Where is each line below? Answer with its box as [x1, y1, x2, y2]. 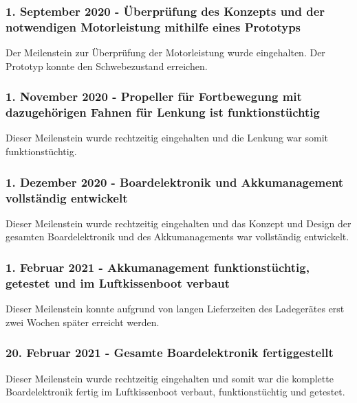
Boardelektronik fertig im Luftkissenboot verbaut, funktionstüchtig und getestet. [6, 384, 345, 399]
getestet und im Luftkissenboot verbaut [6, 274, 230, 291]
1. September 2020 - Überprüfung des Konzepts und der [6, 2, 325, 19]
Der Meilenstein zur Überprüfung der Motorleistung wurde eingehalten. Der [6, 45, 325, 60]
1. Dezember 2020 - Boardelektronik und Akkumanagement [6, 173, 344, 190]
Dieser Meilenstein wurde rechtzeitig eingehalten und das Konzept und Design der [6, 216, 351, 230]
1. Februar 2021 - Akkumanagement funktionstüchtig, [6, 258, 310, 275]
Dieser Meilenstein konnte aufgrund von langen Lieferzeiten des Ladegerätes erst [6, 301, 345, 316]
